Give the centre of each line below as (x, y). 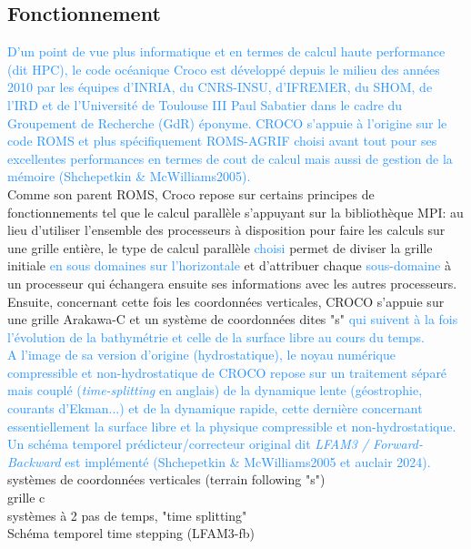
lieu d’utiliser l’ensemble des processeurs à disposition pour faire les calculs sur (226, 230)
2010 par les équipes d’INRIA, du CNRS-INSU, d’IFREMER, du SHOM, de (220, 87)
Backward (34, 461)
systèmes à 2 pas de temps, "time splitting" (127, 515)
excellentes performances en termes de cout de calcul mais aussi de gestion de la (230, 158)
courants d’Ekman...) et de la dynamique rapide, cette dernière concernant (215, 408)
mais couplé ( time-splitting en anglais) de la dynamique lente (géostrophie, (215, 390)
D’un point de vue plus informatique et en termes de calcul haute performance (226, 51)
